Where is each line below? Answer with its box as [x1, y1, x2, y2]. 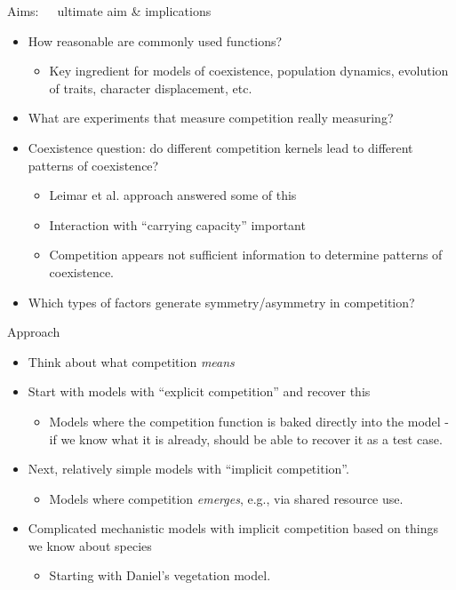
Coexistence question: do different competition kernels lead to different [28, 138, 413, 156]
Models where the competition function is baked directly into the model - [49, 411, 449, 430]
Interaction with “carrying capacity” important [49, 215, 306, 234]
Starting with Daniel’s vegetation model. [49, 566, 271, 585]
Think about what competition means [28, 352, 235, 371]
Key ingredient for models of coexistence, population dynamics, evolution [49, 61, 449, 80]
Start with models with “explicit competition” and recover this [28, 382, 371, 401]
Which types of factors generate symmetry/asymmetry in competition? [28, 292, 415, 311]
